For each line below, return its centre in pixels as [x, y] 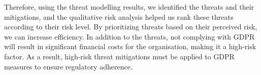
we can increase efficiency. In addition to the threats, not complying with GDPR [129, 36]
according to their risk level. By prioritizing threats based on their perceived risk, [131, 27]
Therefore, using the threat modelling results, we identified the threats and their [129, 7]
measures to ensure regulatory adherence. [68, 66]
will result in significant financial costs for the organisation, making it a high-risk [130, 46]
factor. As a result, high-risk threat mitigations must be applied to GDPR [119, 56]
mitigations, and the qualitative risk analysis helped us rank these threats [119, 16]
